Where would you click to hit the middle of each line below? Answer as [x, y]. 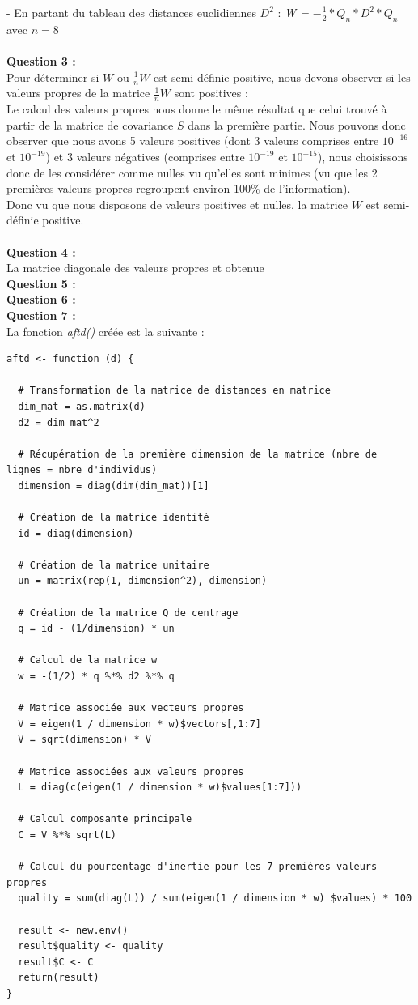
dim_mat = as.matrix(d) [82, 406]
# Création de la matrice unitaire [114, 565]
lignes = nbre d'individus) [82, 470]
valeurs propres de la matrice [78, 93]
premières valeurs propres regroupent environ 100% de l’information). [179, 188]
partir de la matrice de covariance [90, 124]
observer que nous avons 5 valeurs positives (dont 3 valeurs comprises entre [193, 141]
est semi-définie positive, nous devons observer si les [282, 77]
